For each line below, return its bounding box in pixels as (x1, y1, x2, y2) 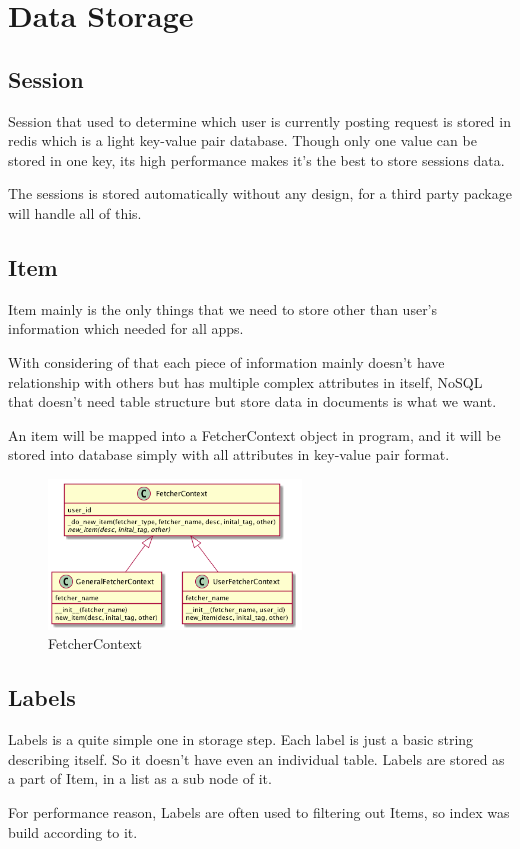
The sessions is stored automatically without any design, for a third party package (8, 183, 512, 204)
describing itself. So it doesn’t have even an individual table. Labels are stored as (8, 748, 505, 769)
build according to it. (8, 821, 138, 842)
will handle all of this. (8, 202, 142, 223)
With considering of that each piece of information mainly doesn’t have (8, 351, 445, 372)
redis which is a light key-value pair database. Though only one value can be (8, 130, 477, 151)
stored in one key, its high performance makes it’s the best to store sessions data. (8, 149, 505, 170)
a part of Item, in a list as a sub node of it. (8, 768, 272, 789)
